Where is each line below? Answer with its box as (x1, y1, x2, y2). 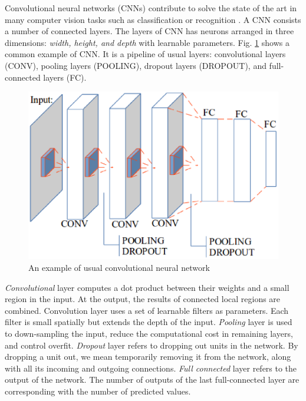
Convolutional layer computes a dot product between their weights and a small (5, 281, 289, 293)
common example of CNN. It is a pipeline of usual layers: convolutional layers (5, 48, 286, 60)
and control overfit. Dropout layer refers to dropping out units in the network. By (5, 339, 298, 351)
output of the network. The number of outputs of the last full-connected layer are (5, 373, 300, 386)
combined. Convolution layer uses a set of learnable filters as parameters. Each (5, 304, 289, 316)
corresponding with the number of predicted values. (5, 385, 191, 397)
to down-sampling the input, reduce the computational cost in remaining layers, (5, 327, 293, 339)
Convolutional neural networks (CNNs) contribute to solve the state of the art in (5, 2, 297, 14)
